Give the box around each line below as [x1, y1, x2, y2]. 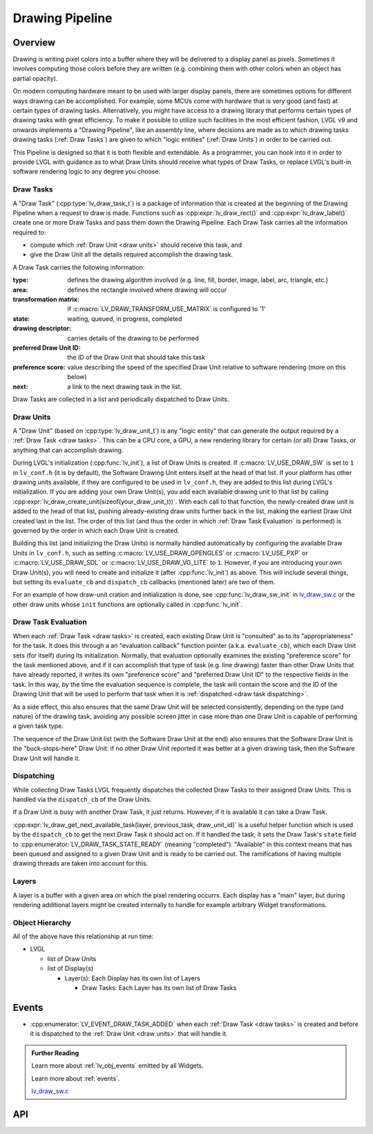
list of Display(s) [47, 965, 94, 973]
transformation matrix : [12, 295, 79, 304]
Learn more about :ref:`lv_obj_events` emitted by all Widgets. [31, 1061, 204, 1070]
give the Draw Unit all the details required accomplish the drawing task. [30, 250, 233, 259]
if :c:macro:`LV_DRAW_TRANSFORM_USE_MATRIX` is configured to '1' [67, 305, 266, 313]
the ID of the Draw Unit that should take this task [67, 353, 206, 362]
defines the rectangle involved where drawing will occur [67, 286, 227, 294]
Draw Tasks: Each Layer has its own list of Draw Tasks [82, 984, 237, 992]
